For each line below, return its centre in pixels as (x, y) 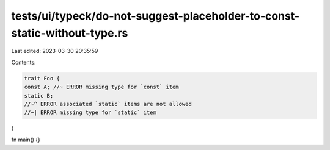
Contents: (24, 62)
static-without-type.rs (70, 33)
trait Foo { (42, 78)
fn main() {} (26, 140)
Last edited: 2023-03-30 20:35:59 (55, 51)
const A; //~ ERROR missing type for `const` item (102, 87)
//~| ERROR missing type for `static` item (90, 112)
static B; (39, 95)
